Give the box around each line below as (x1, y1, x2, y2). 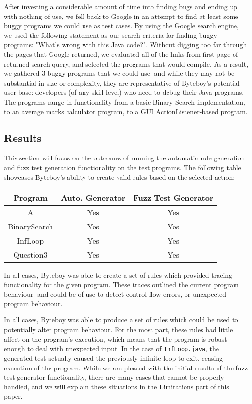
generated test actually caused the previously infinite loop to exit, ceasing (4, 352, 223, 363)
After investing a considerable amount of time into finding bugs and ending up (4, 1, 238, 11)
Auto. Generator (61, 192, 126, 204)
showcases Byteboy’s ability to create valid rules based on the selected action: (4, 172, 235, 182)
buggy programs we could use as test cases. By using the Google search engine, (4, 20, 239, 31)
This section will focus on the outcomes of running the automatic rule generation (4, 153, 245, 163)
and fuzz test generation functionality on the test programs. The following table (4, 162, 241, 172)
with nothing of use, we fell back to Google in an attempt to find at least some (4, 11, 238, 21)
